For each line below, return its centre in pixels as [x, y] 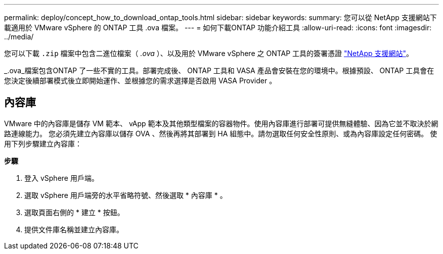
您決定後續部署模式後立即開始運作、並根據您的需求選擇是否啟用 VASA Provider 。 [140, 81]
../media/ [19, 37]
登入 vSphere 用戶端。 [61, 178]
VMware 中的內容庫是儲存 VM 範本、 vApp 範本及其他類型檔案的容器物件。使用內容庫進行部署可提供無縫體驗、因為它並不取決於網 [221, 123]
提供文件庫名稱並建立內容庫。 [74, 229]
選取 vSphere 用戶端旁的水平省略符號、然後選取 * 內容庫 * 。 [126, 195]
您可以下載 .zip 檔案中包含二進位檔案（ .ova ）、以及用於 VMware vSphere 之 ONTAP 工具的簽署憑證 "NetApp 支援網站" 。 [209, 53]
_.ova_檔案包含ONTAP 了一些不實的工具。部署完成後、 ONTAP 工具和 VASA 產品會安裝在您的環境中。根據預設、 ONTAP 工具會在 [219, 70]
